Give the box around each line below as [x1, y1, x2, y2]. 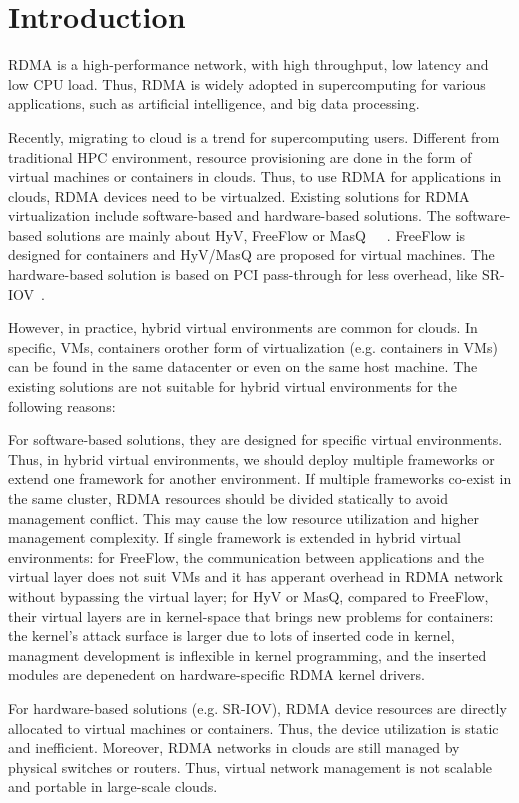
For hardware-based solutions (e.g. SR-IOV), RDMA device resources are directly [8, 697, 507, 718]
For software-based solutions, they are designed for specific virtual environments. [8, 429, 503, 450]
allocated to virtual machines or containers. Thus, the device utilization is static [8, 717, 499, 738]
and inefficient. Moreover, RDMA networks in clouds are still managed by [8, 737, 460, 758]
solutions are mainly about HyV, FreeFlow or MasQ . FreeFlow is [46, 224, 466, 245]
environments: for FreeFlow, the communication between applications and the [8, 546, 484, 567]
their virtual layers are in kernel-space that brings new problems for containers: [8, 605, 494, 626]
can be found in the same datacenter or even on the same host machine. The [8, 356, 478, 377]
